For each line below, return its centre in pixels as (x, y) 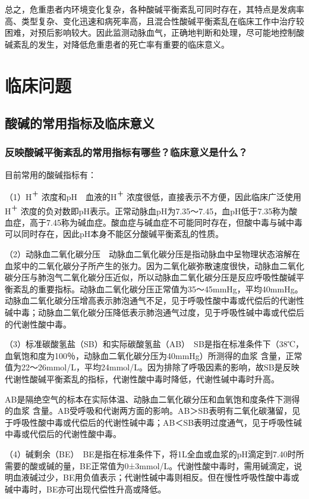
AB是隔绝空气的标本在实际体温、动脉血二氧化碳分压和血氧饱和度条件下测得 (152, 399)
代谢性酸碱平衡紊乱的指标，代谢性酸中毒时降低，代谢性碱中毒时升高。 (142, 378)
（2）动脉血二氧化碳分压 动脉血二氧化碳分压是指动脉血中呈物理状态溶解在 (152, 254)
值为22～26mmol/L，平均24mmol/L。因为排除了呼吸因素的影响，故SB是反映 (152, 367)
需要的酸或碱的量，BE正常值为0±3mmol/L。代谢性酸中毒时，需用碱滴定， (149, 465)
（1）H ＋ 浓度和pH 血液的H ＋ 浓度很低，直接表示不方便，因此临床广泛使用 (153, 196)
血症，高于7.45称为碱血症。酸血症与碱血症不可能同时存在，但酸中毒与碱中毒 (154, 222)
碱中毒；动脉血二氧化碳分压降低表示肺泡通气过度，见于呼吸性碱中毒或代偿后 (154, 312)
